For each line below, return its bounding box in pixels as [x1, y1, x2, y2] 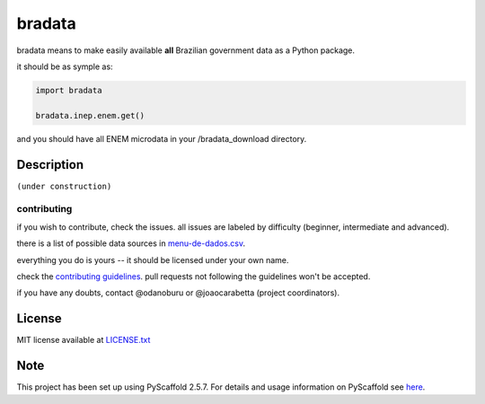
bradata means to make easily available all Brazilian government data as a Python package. [16, 45, 355, 56]
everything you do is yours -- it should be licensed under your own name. [16, 254, 289, 265]
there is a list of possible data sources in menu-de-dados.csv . [16, 238, 246, 249]
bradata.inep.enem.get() [35, 110, 145, 120]
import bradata [35, 85, 102, 95]
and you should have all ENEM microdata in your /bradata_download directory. [16, 133, 307, 144]
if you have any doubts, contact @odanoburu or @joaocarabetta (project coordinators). [16, 287, 340, 298]
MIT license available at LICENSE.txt [16, 335, 151, 346]
